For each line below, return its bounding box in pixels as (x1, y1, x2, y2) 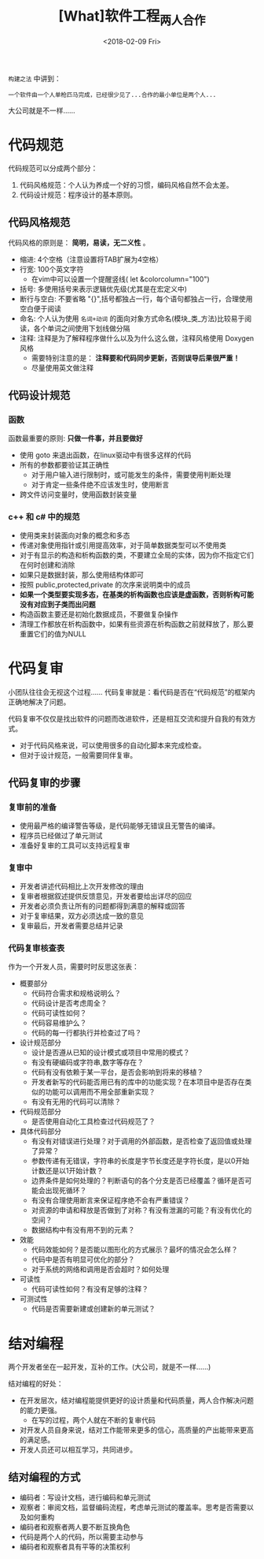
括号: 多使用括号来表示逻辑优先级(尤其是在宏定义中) (19, 285, 187, 294)
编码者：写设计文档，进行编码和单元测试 (19, 1493, 151, 1502)
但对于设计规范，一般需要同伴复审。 (19, 751, 137, 760)
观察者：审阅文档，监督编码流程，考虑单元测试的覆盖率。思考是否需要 (19, 1503, 247, 1512)
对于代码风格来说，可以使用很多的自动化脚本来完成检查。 (19, 740, 206, 750)
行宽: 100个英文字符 (19, 265, 84, 274)
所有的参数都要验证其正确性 (19, 460, 110, 469)
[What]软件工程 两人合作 (58, 7, 206, 28)
